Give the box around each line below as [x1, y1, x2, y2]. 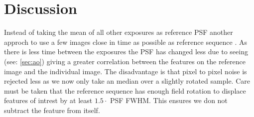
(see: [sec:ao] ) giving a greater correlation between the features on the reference [4, 56, 246, 66]
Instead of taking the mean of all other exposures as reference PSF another [4, 27, 233, 37]
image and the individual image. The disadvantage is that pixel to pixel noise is [4, 66, 247, 76]
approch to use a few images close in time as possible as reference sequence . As [4, 36, 247, 47]
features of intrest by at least [4, 95, 93, 106]
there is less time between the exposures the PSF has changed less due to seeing [4, 46, 248, 57]
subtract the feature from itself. [4, 105, 100, 115]
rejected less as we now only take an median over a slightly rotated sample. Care [4, 76, 250, 86]
